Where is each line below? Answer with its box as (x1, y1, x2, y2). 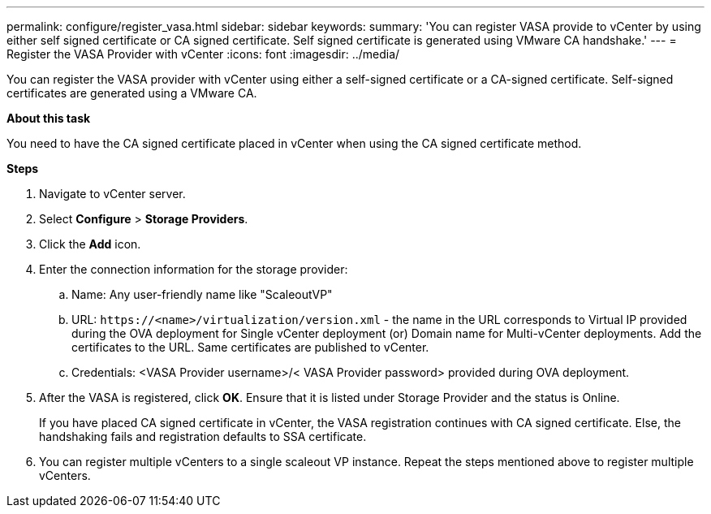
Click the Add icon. (39, 237, 141, 251)
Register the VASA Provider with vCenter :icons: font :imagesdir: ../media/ (6, 47, 400, 61)
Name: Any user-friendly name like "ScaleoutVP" (71, 287, 333, 301)
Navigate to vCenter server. (39, 187, 186, 201)
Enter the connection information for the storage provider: (39, 262, 348, 276)
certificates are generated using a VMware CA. (6, 86, 257, 100)
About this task (6, 111, 91, 125)
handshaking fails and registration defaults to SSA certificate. (39, 430, 367, 443)
